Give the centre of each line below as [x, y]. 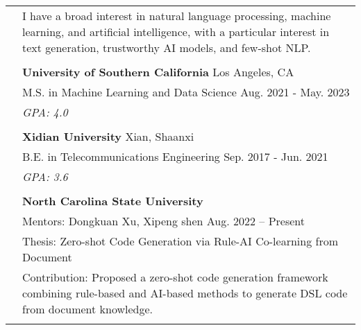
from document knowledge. [88, 309]
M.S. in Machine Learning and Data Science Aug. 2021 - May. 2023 [186, 92]
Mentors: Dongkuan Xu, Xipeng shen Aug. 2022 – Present [164, 221]
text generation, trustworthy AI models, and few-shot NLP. [167, 47]
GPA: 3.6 [45, 176]
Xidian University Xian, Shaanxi [108, 136]
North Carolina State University [113, 201]
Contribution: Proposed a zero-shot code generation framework [175, 277]
